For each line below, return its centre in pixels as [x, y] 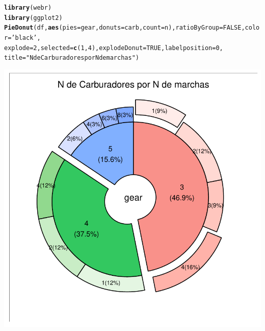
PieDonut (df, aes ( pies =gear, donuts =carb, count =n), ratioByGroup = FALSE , [125, 28]
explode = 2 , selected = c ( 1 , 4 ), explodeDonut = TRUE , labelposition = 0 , [114, 48]
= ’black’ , [24, 38]
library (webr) [28, 8]
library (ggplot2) [33, 18]
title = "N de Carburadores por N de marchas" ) [72, 58]
